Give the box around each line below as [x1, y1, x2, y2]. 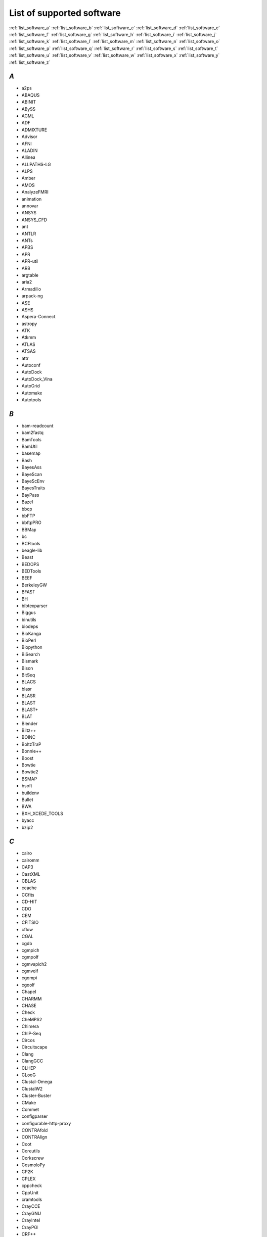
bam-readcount [21, 423, 54, 428]
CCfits [21, 892, 35, 898]
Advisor [21, 134, 38, 140]
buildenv [21, 790, 40, 796]
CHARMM [21, 996, 42, 1001]
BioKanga [21, 630, 42, 636]
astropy [21, 321, 37, 327]
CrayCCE [21, 1203, 41, 1209]
